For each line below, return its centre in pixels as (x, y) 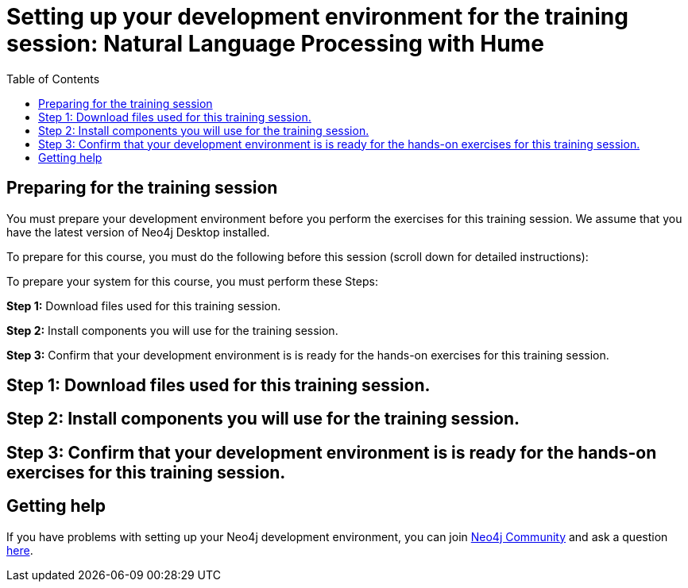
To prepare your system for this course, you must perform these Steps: (192, 281)
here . (20, 550)
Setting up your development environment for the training (317, 17)
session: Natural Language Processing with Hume (275, 44)
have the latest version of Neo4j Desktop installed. (138, 232)
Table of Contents (53, 79)
